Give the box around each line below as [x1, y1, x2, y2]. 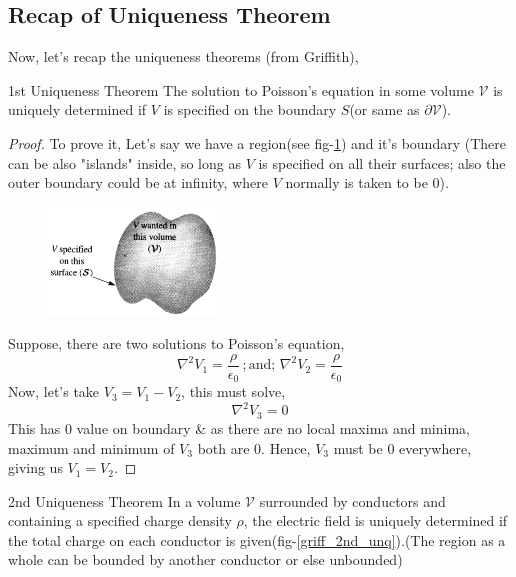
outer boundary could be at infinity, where [8, 172, 268, 193]
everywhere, [399, 437, 472, 458]
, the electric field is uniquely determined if [243, 510, 508, 531]
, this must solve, [181, 381, 286, 402]
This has [8, 417, 61, 438]
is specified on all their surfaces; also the [258, 152, 506, 173]
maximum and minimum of [8, 437, 175, 458]
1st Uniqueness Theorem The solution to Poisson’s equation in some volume [8, 79, 474, 100]
